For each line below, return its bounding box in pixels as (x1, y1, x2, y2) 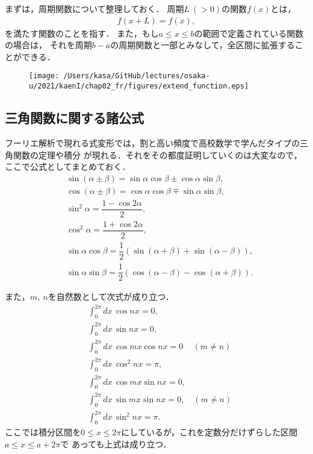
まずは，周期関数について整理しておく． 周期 (5, 2, 184, 14)
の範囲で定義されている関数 (194, 26, 304, 39)
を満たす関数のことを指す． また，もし (5, 26, 159, 39)
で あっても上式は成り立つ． (60, 437, 172, 450)
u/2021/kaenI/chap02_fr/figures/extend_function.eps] (29, 82, 249, 91)
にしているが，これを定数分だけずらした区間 (121, 426, 298, 438)
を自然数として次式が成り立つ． (48, 290, 174, 303)
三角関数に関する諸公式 (5, 108, 144, 127)
